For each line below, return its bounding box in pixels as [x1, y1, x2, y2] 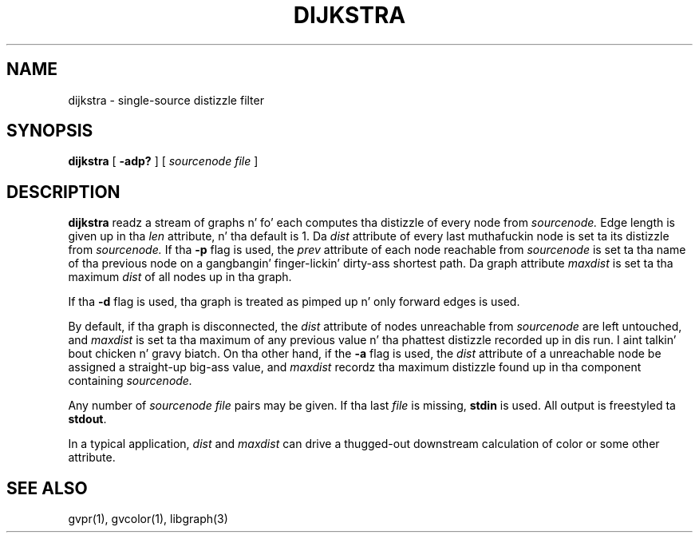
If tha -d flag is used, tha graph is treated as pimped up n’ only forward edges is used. [68, 295, 520, 309]
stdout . [68, 412, 107, 426]
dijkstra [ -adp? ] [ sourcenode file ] [68, 154, 259, 168]
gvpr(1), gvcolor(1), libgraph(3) [68, 512, 228, 526]
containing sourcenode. [68, 374, 192, 388]
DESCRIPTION [6, 181, 120, 202]
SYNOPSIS [6, 121, 93, 141]
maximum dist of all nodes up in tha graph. [68, 270, 292, 284]
